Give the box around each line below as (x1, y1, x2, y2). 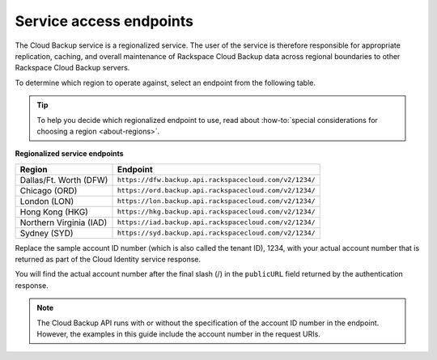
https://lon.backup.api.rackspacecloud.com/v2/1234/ (117, 197, 316, 205)
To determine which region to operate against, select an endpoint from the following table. (15, 78, 316, 87)
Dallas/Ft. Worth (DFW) (19, 174, 108, 185)
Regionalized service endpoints (15, 149, 125, 159)
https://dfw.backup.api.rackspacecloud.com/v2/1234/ (117, 176, 316, 184)
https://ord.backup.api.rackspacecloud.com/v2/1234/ (117, 186, 316, 195)
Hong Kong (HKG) (19, 206, 89, 218)
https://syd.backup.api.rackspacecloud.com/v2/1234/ (117, 229, 316, 238)
